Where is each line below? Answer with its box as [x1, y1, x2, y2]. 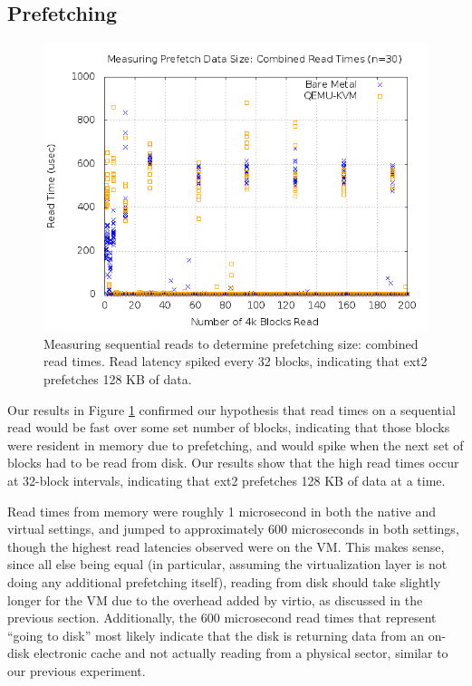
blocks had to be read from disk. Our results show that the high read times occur [7, 453, 459, 472]
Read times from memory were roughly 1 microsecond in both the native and [7, 501, 437, 520]
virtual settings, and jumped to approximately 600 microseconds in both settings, [7, 519, 459, 538]
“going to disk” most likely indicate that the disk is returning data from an [7, 625, 425, 644]
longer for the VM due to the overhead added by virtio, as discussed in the [7, 590, 423, 609]
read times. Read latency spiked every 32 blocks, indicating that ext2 [43, 352, 428, 371]
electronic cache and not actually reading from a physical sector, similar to [34, 643, 448, 662]
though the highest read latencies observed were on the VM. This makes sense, [7, 536, 445, 556]
